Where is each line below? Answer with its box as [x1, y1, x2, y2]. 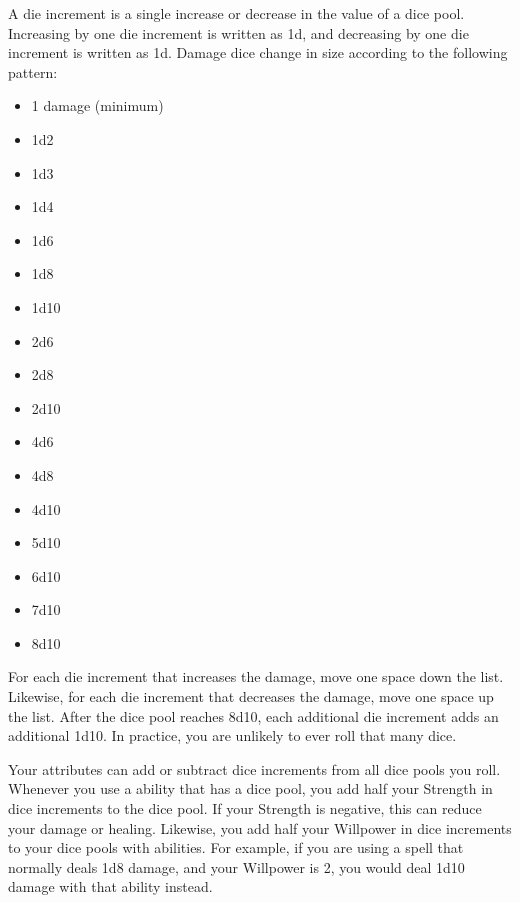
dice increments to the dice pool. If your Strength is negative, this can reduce [8, 798, 482, 819]
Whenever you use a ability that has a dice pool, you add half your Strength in [8, 778, 493, 799]
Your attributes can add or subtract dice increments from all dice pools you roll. [8, 758, 501, 779]
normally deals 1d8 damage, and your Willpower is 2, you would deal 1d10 [8, 856, 465, 877]
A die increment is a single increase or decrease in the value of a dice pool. [8, 3, 465, 23]
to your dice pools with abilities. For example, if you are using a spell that [8, 837, 464, 858]
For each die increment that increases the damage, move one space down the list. [8, 666, 504, 687]
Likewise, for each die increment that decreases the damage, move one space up [8, 686, 494, 707]
